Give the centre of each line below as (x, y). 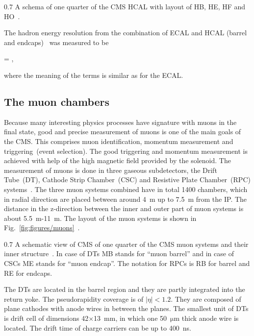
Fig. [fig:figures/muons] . (42, 228)
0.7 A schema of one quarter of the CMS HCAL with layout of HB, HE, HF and (125, 6)
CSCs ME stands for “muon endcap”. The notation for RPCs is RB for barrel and (127, 263)
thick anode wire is (210, 318)
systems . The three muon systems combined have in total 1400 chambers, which (126, 189)
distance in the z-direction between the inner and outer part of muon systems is (124, 208)
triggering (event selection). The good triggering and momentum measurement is (126, 151)
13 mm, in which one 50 (130, 318)
